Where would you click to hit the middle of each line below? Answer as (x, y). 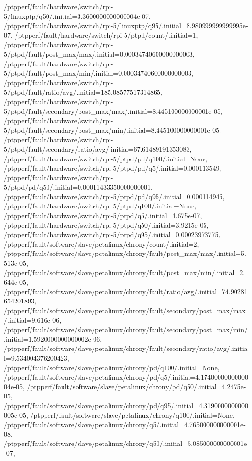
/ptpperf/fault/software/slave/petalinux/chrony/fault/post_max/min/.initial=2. (125, 272)
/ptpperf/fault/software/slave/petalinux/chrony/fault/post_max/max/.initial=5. (125, 253)
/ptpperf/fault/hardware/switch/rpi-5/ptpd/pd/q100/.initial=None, (106, 158)
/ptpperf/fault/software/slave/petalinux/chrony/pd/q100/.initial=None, (112, 367)
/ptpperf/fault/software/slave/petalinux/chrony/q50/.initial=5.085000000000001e (126, 443)
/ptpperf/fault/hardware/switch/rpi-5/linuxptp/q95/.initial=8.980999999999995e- (126, 25)
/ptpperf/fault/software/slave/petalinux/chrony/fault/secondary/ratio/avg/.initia (126, 348)
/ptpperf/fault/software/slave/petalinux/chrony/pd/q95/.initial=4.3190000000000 (126, 405)
